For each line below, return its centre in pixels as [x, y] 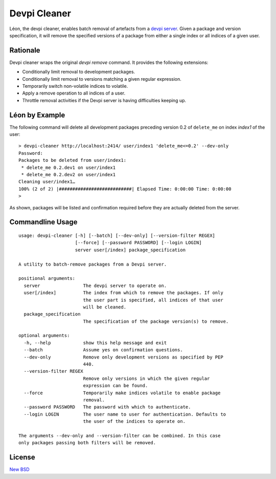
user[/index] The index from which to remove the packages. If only [123, 293]
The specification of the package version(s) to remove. [156, 321]
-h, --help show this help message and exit [95, 343]
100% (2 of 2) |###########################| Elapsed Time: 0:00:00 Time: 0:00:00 [125, 189]
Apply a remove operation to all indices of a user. [74, 93]
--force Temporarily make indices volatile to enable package [122, 393]
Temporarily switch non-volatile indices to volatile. [75, 86]
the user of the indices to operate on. [134, 422]
